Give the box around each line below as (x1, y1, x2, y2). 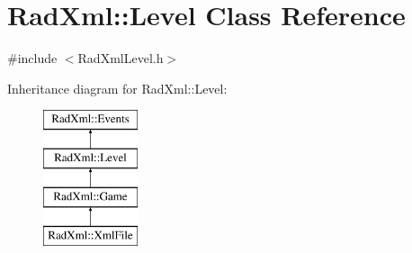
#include (7, 49, 58, 68)
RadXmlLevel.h (77, 49, 164, 68)
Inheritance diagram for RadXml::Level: (7, 78, 228, 97)
